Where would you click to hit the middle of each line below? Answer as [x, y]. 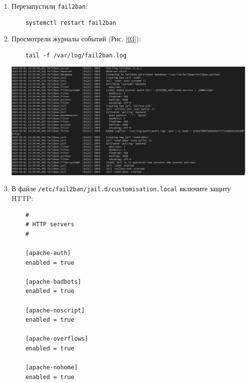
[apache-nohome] [52, 368]
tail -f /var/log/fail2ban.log [76, 55]
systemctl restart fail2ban [71, 23]
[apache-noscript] [55, 310]
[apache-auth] [48, 253]
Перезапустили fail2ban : [49, 6]
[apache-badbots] [53, 282]
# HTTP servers [50, 225]
